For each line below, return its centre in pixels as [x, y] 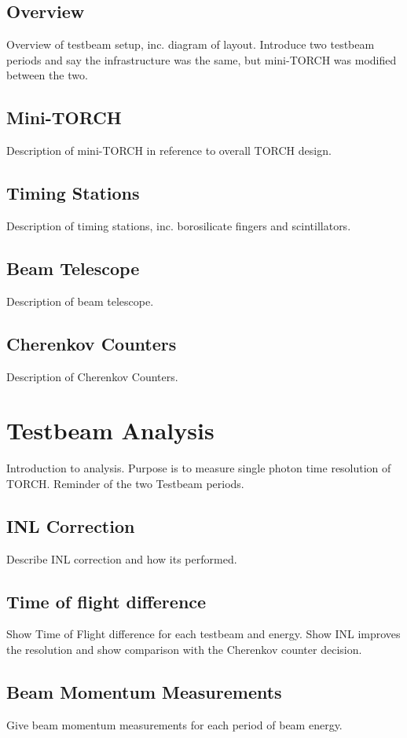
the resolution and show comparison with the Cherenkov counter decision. [184, 650]
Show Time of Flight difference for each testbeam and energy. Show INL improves [203, 634]
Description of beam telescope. [80, 301]
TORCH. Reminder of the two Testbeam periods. [125, 483]
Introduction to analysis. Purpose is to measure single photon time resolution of [199, 468]
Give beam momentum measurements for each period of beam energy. [174, 724]
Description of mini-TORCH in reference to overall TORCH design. [169, 151]
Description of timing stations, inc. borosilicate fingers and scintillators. [179, 225]
